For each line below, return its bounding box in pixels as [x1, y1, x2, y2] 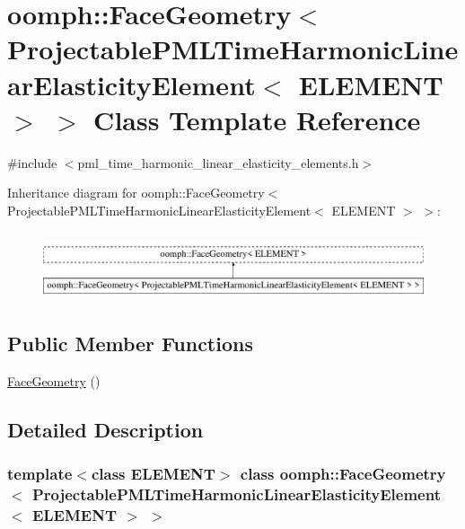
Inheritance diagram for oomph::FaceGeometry [7, 183, 265, 202]
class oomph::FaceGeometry [240, 463, 446, 485]
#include [7, 153, 57, 172]
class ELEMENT [91, 463, 215, 485]
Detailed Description [7, 415, 204, 443]
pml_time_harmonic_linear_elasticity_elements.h [77, 153, 359, 172]
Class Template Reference [93, 101, 421, 137]
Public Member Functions [7, 330, 253, 357]
